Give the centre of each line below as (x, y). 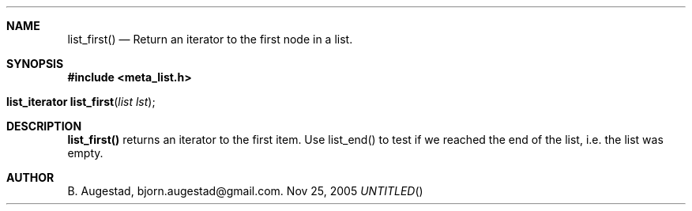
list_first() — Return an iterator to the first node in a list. (210, 39)
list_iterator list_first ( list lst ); (81, 102)
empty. (85, 153)
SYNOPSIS (35, 64)
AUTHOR (30, 177)
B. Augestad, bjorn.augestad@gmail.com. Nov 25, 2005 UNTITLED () (245, 191)
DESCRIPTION (44, 126)
